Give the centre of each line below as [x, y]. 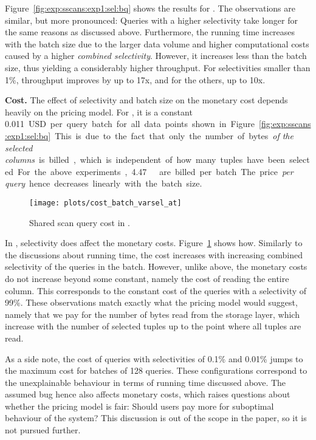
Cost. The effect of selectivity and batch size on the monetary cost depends [146, 100]
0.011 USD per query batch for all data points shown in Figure [130, 124]
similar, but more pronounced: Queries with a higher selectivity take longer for [151, 20]
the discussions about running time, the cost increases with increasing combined [154, 254]
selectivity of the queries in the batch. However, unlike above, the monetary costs [156, 266]
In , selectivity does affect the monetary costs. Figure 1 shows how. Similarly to [154, 243]
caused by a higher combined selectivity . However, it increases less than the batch [156, 56]
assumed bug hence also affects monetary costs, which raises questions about [148, 394]
